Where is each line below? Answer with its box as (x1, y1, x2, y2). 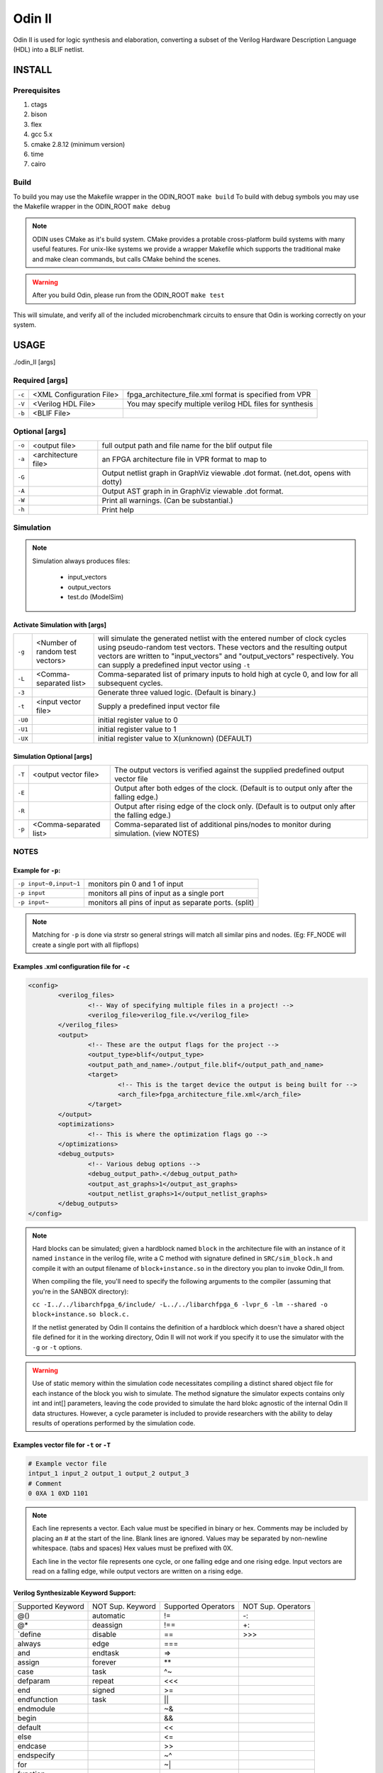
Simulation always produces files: (32, 557, 131, 565)
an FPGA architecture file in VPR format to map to (101, 454, 267, 464)
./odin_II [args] (13, 358, 56, 366)
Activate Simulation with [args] (13, 621, 106, 629)
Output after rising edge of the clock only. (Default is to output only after (114, 801, 356, 811)
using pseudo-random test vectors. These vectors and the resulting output (97, 643, 348, 652)
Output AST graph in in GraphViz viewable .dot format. (101, 486, 284, 496)
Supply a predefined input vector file (97, 701, 220, 711)
